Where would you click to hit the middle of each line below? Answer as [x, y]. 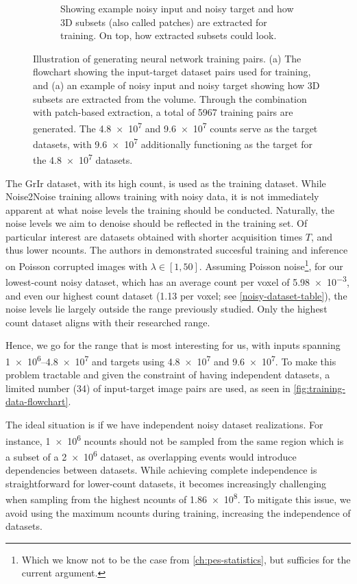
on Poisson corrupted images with [77, 266]
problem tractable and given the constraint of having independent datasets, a [168, 375]
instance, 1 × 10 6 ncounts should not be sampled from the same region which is [175, 439]
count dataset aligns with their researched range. [108, 322]
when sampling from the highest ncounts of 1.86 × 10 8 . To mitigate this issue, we [178, 498]
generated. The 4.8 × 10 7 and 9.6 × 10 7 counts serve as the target [175, 127]
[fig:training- [319, 388]
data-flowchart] [37, 401]
